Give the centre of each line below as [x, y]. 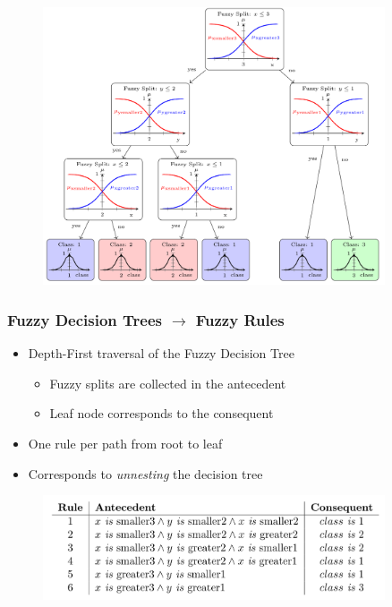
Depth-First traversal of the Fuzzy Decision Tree [161, 353]
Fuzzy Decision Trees [85, 319]
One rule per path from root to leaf [125, 443]
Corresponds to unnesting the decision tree [145, 473]
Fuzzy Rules [240, 319]
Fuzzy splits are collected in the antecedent [168, 383]
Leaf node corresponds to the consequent [162, 413]
